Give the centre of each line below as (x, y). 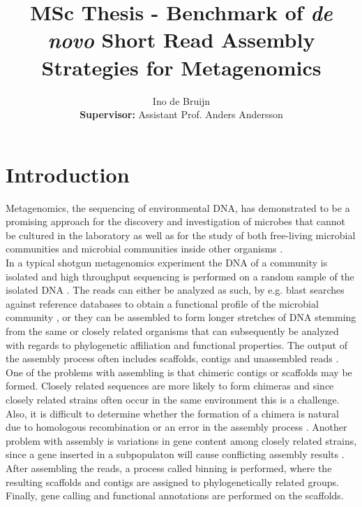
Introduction (68, 174)
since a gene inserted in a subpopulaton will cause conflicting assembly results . (175, 454)
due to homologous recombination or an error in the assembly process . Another (176, 427)
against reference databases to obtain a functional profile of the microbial (162, 303)
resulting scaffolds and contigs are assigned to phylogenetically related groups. (172, 481)
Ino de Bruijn (181, 100)
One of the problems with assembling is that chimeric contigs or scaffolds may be (179, 372)
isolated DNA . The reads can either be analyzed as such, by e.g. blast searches (175, 290)
